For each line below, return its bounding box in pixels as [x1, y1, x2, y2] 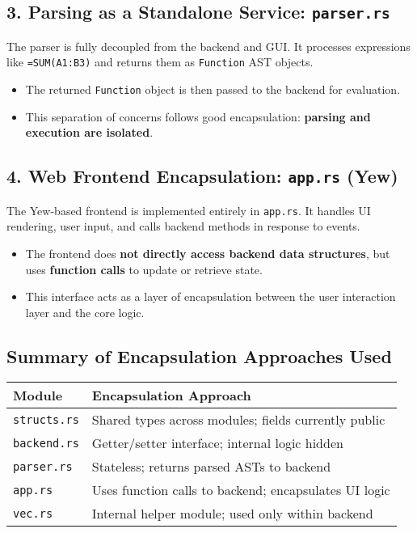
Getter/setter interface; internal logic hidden [91, 434, 343, 453]
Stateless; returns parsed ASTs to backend [91, 457, 331, 476]
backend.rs [13, 436, 79, 450]
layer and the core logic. [25, 303, 145, 320]
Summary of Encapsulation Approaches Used [6, 343, 392, 368]
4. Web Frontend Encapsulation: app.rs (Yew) [6, 163, 398, 188]
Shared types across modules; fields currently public [91, 410, 385, 429]
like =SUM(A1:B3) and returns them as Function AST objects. [6, 53, 314, 70]
